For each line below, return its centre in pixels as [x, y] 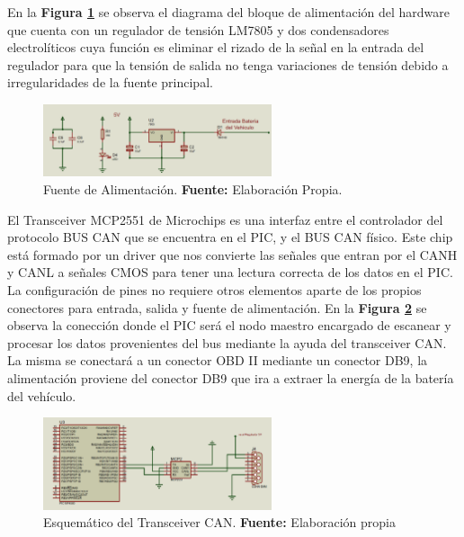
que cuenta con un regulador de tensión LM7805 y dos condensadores [198, 29]
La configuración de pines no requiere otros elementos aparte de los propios [214, 290]
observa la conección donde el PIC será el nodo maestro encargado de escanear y [229, 325]
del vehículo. [42, 395]
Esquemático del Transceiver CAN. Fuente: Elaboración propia [219, 522]
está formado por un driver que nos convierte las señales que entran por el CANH [232, 254]
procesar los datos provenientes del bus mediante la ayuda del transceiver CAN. [227, 342]
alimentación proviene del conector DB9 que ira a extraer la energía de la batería [231, 377]
